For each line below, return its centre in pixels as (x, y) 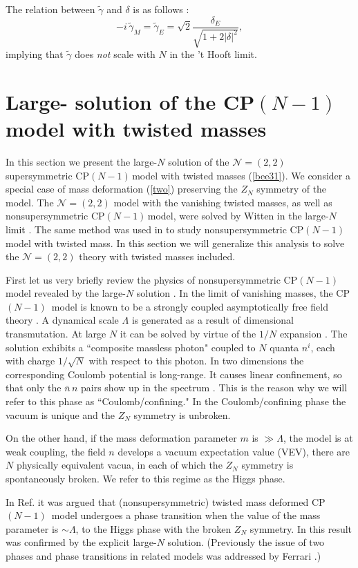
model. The (30, 202)
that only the (34, 388)
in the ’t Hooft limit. (213, 54)
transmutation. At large (56, 334)
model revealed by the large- (66, 293)
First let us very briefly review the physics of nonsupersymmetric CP (152, 279)
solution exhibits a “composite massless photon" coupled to (131, 347)
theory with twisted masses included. (157, 256)
